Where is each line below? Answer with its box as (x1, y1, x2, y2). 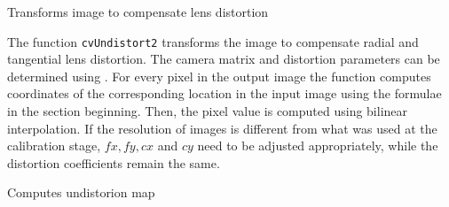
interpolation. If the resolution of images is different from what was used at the (7, 119, 437, 137)
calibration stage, (7, 136, 101, 155)
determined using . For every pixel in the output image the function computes (7, 66, 431, 85)
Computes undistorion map (7, 183, 155, 202)
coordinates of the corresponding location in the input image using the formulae (7, 84, 442, 103)
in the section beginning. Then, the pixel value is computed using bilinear (7, 102, 408, 120)
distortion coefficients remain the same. (7, 153, 220, 172)
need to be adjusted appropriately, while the (197, 136, 438, 155)
